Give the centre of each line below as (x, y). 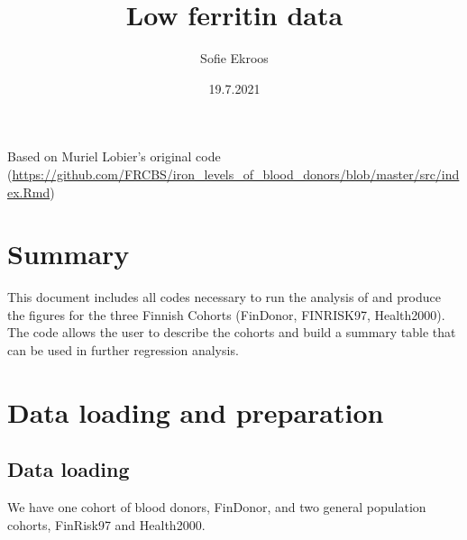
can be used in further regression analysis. (123, 350)
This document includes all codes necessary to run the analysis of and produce (224, 297)
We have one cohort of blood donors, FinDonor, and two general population (217, 507)
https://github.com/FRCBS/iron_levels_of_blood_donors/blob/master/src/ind (236, 174)
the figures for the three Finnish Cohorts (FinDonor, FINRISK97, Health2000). (226, 314)
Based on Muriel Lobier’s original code (114, 156)
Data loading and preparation (196, 412)
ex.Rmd (29, 192)
